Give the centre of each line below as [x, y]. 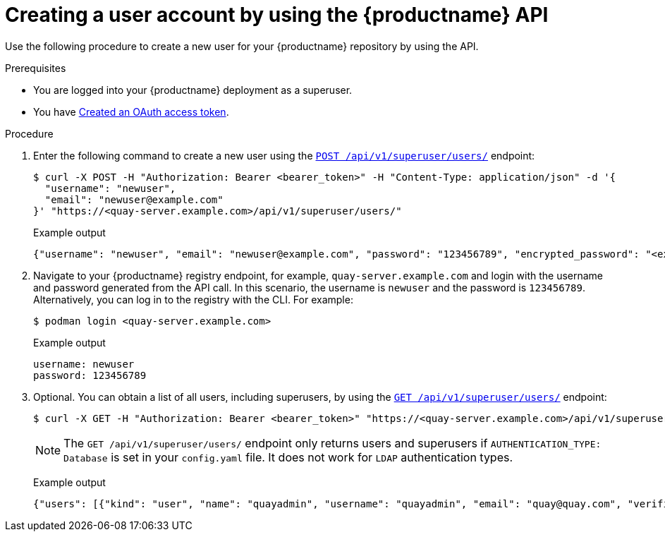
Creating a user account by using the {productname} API [277, 15]
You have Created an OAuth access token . [131, 111]
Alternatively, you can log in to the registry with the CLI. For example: [193, 299]
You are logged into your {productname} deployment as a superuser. [193, 90]
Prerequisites [36, 68]
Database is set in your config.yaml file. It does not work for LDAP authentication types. [288, 457]
